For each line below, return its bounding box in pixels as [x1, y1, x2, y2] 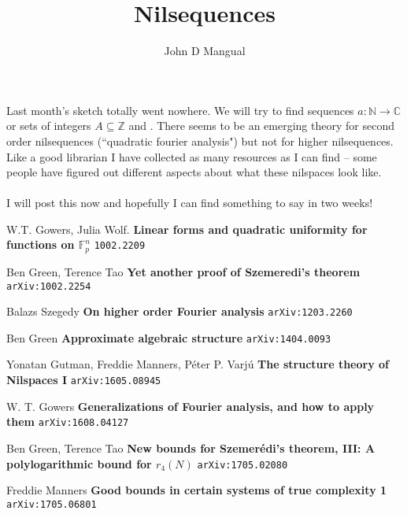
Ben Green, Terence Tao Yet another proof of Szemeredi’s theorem [6, 263, 361, 279]
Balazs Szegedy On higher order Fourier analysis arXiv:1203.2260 [6, 303, 353, 320]
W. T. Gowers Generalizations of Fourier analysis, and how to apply [6, 398, 375, 414]
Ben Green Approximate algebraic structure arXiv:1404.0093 [6, 329, 331, 346]
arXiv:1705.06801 [6, 498, 97, 510]
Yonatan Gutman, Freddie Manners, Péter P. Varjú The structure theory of [6, 356, 390, 372]
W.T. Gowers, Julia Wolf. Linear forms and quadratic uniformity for [6, 220, 368, 237]
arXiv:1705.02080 [197, 459, 288, 471]
